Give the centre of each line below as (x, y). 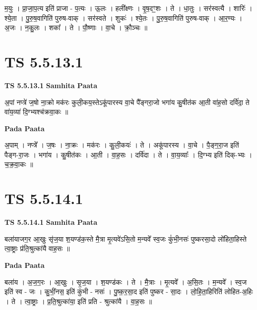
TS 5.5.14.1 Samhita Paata (51, 222)
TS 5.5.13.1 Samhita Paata (51, 85)
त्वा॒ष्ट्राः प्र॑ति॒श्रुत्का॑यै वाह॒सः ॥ (37, 248)
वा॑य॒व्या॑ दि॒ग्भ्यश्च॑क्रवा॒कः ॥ (36, 112)
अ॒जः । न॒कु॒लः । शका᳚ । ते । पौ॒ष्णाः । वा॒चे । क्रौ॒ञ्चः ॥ (76, 27)
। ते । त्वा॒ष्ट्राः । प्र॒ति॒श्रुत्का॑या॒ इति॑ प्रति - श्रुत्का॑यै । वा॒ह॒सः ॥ (78, 301)
